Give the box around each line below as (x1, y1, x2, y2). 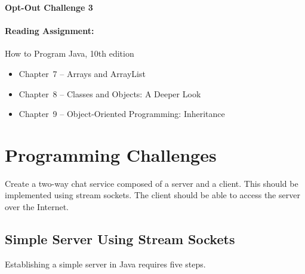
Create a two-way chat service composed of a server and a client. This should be (5, 177, 298, 189)
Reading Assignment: (5, 24, 94, 37)
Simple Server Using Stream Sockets (5, 230, 235, 248)
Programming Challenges (5, 142, 217, 167)
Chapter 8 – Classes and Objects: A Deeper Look (19, 87, 201, 100)
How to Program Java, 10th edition (5, 47, 134, 60)
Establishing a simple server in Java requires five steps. (5, 257, 206, 270)
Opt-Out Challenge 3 (5, 1, 93, 13)
